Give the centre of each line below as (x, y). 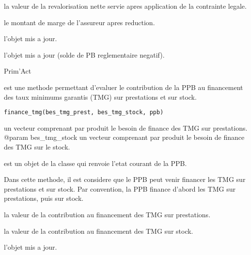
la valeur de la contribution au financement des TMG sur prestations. (107, 214)
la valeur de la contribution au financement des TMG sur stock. (99, 231)
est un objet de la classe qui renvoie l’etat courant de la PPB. (95, 163)
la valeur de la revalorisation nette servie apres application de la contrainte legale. (125, 6)
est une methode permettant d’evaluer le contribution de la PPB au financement (124, 87)
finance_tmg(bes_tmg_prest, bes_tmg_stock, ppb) (84, 112)
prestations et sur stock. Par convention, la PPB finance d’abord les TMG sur (120, 188)
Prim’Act (18, 71)
